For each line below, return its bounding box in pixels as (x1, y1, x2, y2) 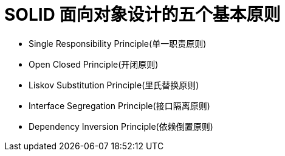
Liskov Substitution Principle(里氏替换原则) (29, 79, 199, 90)
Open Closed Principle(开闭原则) (29, 58, 159, 69)
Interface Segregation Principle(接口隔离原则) (29, 100, 210, 111)
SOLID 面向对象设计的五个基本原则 (4, 4, 281, 25)
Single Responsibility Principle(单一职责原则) (29, 38, 207, 49)
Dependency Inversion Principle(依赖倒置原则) (29, 121, 213, 132)
